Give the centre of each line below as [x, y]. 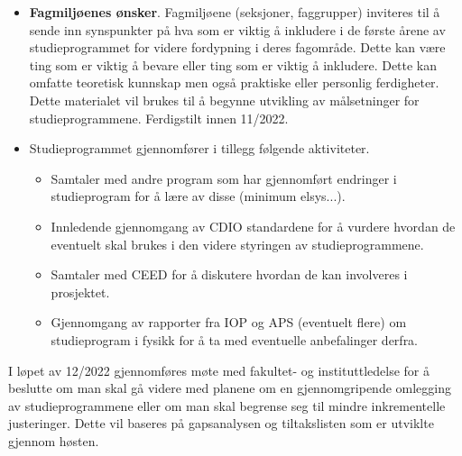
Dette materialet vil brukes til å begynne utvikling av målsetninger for [224, 100]
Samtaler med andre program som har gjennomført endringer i [224, 178]
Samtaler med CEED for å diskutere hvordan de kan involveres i [229, 274]
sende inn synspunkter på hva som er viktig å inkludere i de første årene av [237, 29]
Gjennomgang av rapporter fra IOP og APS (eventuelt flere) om [229, 322]
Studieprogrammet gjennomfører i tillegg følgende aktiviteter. [199, 148]
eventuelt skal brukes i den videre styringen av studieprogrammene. [237, 244]
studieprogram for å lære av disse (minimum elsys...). [198, 196]
